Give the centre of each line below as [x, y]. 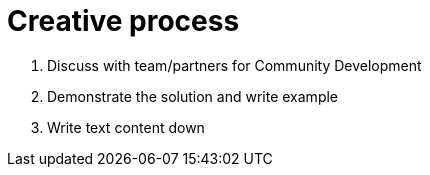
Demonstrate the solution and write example [193, 96]
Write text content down [126, 127]
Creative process [123, 21]
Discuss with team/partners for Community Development [234, 65]
